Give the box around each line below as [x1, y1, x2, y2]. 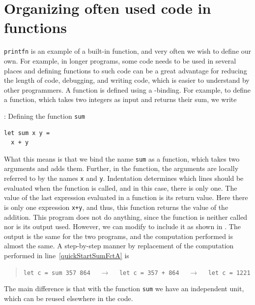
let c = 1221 [208, 269, 251, 276]
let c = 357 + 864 [119, 269, 179, 276]
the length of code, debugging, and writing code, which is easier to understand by [4, 75, 250, 85]
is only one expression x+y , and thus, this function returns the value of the [4, 202, 228, 212]
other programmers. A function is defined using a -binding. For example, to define [4, 84, 251, 95]
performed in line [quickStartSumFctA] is [4, 250, 129, 260]
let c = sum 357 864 [23, 269, 90, 276]
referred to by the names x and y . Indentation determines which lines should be [4, 173, 244, 183]
